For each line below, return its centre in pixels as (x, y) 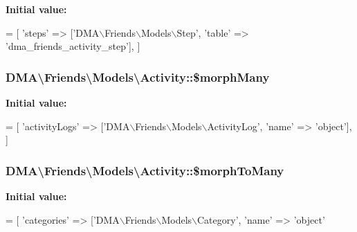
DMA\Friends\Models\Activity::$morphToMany (145, 170)
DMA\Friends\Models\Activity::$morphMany (138, 77)
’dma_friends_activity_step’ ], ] (73, 46)
